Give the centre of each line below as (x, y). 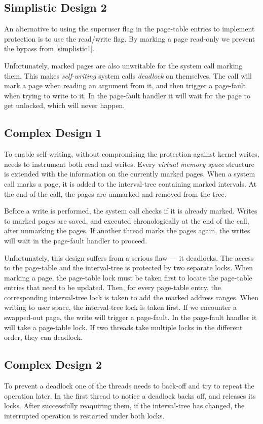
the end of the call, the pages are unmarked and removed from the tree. (115, 193)
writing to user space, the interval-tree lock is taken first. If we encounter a (120, 307)
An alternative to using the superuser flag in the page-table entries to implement (129, 29)
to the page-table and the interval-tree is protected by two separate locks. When (129, 268)
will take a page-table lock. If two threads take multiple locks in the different (123, 327)
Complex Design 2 (53, 364)
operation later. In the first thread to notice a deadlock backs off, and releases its (130, 395)
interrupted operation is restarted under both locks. (84, 415)
